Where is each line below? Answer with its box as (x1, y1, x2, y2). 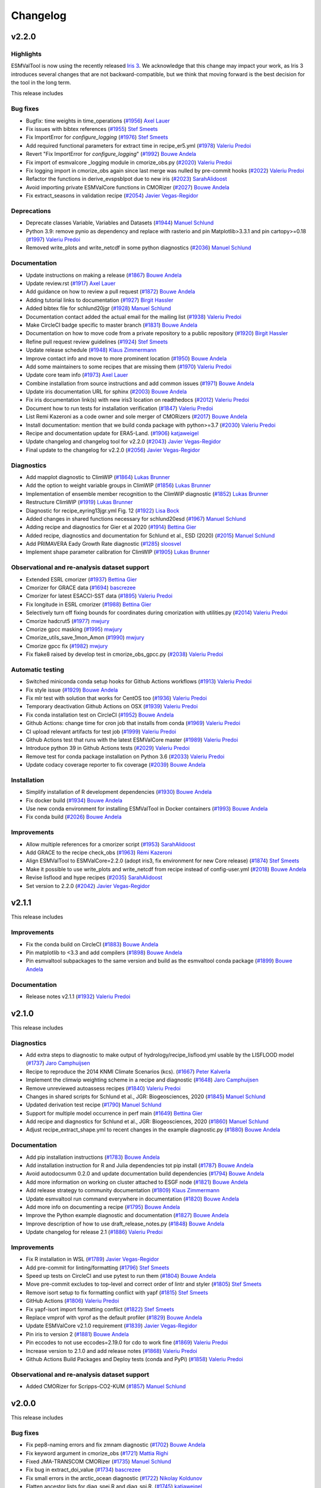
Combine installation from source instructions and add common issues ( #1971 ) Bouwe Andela (26, 380, 255, 387)
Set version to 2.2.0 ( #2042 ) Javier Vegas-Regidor (26, 882, 150, 889)
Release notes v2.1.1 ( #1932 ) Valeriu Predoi (26, 993, 131, 1000)
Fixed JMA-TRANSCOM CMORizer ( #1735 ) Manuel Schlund (26, 1458, 172, 1465)
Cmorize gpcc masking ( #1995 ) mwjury (26, 626, 122, 633)
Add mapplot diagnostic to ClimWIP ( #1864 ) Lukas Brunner (26, 473, 171, 480)
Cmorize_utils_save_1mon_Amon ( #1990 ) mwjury (26, 634, 145, 641)
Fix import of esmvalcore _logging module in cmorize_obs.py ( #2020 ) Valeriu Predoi (26, 158, 232, 166)
